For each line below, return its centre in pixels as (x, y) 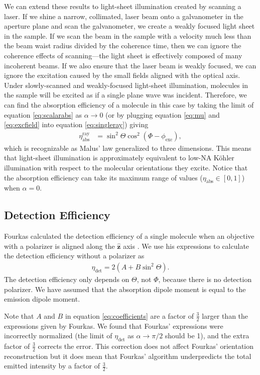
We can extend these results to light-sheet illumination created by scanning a (123, 6)
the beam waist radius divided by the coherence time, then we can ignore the (123, 45)
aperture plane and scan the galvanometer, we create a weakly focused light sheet (129, 26)
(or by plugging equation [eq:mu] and (163, 114)
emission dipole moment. (42, 299)
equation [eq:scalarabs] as (43, 114)
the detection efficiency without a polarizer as (74, 256)
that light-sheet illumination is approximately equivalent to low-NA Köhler (119, 158)
